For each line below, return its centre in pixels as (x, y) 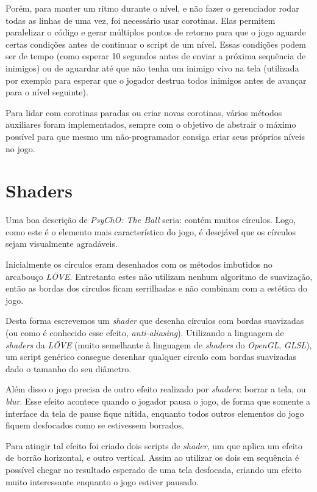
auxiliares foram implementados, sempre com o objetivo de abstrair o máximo (151, 124)
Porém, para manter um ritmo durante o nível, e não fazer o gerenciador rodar (152, 8)
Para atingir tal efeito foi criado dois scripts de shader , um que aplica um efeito (154, 445)
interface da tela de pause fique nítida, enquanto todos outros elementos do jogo (155, 413)
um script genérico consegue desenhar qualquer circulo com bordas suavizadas (151, 357)
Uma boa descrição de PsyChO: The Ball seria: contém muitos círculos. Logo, (151, 220)
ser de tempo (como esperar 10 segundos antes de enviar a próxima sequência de (156, 56)
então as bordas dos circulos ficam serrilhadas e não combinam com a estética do (156, 288)
